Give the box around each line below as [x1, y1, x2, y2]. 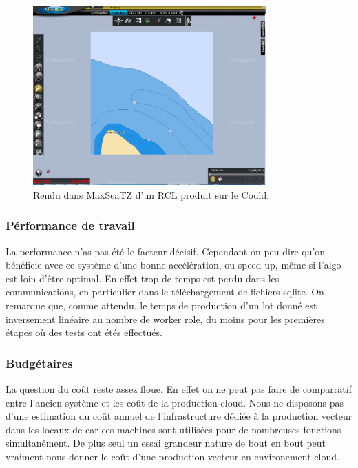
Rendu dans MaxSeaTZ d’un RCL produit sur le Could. [33, 187, 270, 202]
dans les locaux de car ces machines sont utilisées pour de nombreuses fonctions [6, 422, 341, 436]
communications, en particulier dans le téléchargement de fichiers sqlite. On [6, 284, 324, 299]
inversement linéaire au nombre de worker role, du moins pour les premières [6, 311, 325, 326]
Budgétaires [6, 354, 73, 371]
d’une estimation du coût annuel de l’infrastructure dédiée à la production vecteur [6, 409, 352, 423]
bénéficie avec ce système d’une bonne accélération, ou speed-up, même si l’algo [6, 257, 341, 272]
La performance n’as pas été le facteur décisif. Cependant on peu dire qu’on [6, 244, 326, 258]
